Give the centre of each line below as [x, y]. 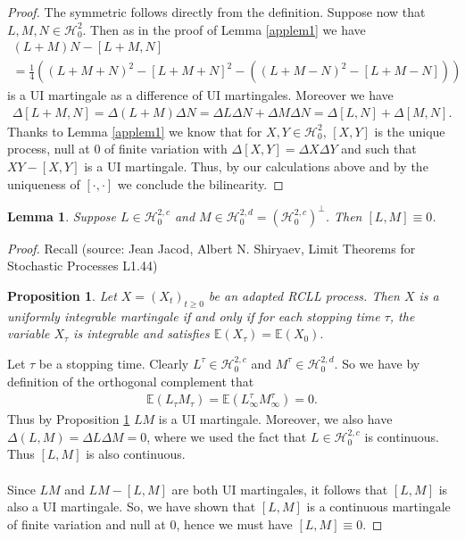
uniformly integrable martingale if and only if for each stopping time [194, 316]
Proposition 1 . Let [62, 295]
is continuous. [402, 436]
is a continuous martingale [378, 507]
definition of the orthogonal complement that [131, 381]
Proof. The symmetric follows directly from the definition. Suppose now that [216, 12]
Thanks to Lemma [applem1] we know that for [135, 131]
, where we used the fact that [227, 436]
